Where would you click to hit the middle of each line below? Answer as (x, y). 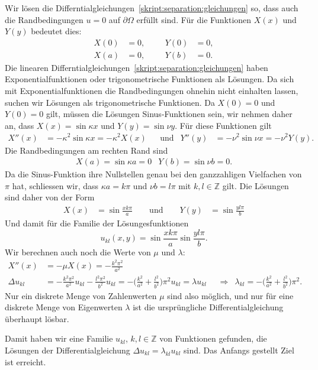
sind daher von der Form (50, 197)
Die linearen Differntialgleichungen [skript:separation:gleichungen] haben (136, 67)
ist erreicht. (25, 361)
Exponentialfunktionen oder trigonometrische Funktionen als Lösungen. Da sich (150, 79)
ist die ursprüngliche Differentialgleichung (208, 307)
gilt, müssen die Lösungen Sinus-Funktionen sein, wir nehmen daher (169, 114)
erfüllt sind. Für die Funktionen (194, 19)
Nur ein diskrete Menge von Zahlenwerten (81, 295)
